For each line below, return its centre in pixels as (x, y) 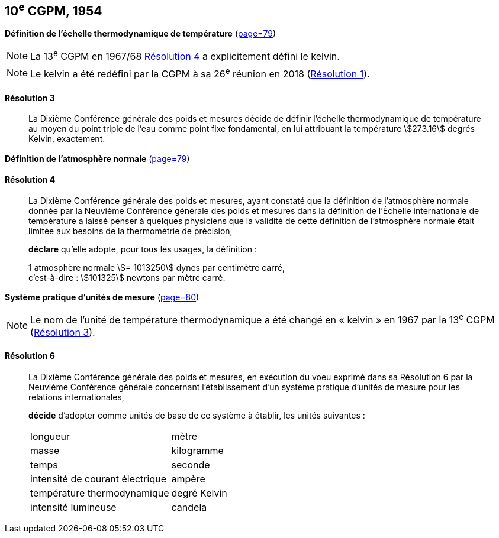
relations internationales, (76, 397)
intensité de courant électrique (98, 479)
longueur (50, 436)
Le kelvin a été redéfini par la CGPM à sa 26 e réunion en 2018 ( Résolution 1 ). (200, 73)
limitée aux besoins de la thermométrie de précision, (131, 231)
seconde (191, 464)
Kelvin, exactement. (67, 139)
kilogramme (197, 450)
